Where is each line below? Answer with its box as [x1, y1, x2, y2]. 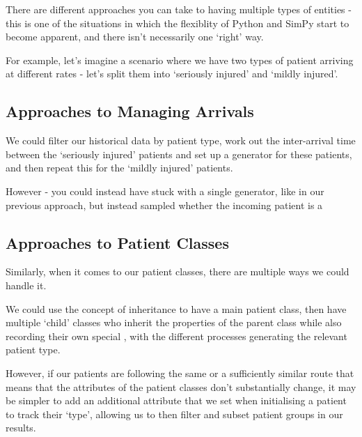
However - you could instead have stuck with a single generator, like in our [6, 183, 324, 198]
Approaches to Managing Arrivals [6, 100, 254, 122]
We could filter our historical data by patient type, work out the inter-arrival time [6, 133, 356, 148]
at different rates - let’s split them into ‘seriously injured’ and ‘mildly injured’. [6, 66, 338, 81]
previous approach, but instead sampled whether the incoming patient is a [6, 197, 323, 212]
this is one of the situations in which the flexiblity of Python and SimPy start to [6, 15, 349, 30]
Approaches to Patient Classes [6, 231, 229, 253]
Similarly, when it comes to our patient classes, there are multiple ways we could [6, 264, 349, 279]
